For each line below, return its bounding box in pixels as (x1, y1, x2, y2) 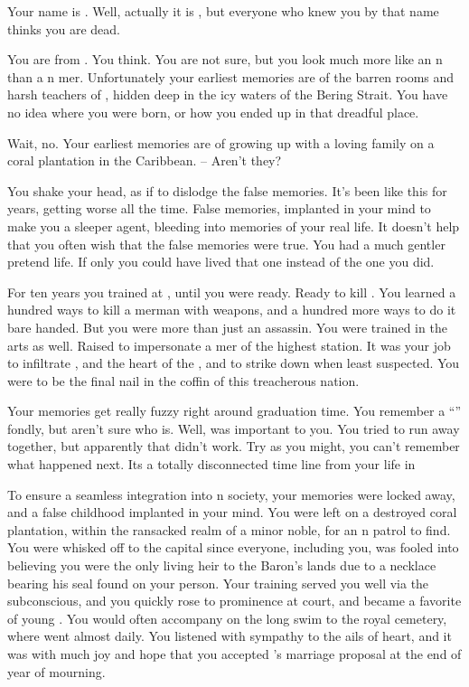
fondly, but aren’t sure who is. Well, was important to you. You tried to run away (7, 419, 460, 438)
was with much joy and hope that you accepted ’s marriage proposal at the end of (7, 645, 462, 663)
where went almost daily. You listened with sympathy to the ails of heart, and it (7, 626, 452, 645)
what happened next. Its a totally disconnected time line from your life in (7, 455, 416, 474)
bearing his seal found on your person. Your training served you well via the (7, 573, 429, 592)
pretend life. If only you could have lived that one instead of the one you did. (7, 252, 435, 271)
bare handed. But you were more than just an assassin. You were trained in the (7, 317, 447, 336)
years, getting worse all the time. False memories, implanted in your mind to (7, 199, 431, 218)
